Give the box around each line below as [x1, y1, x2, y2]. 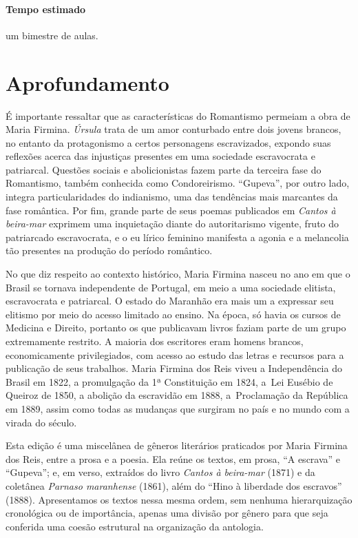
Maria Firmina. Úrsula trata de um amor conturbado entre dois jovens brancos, [6, 122, 341, 136]
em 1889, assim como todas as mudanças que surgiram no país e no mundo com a [6, 401, 350, 415]
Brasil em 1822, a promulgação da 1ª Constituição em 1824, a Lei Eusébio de [6, 374, 333, 389]
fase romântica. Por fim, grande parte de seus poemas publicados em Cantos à [6, 203, 336, 217]
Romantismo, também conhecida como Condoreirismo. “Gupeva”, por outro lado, [6, 176, 350, 190]
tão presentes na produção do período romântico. [6, 243, 213, 258]
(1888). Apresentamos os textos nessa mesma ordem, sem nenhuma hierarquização [6, 492, 352, 506]
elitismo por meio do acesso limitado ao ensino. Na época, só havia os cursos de [6, 307, 341, 321]
